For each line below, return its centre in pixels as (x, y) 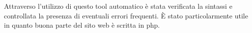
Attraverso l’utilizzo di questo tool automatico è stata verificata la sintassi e (118, 6)
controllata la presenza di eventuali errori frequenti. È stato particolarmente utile (126, 15)
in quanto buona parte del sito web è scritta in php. (82, 25)
